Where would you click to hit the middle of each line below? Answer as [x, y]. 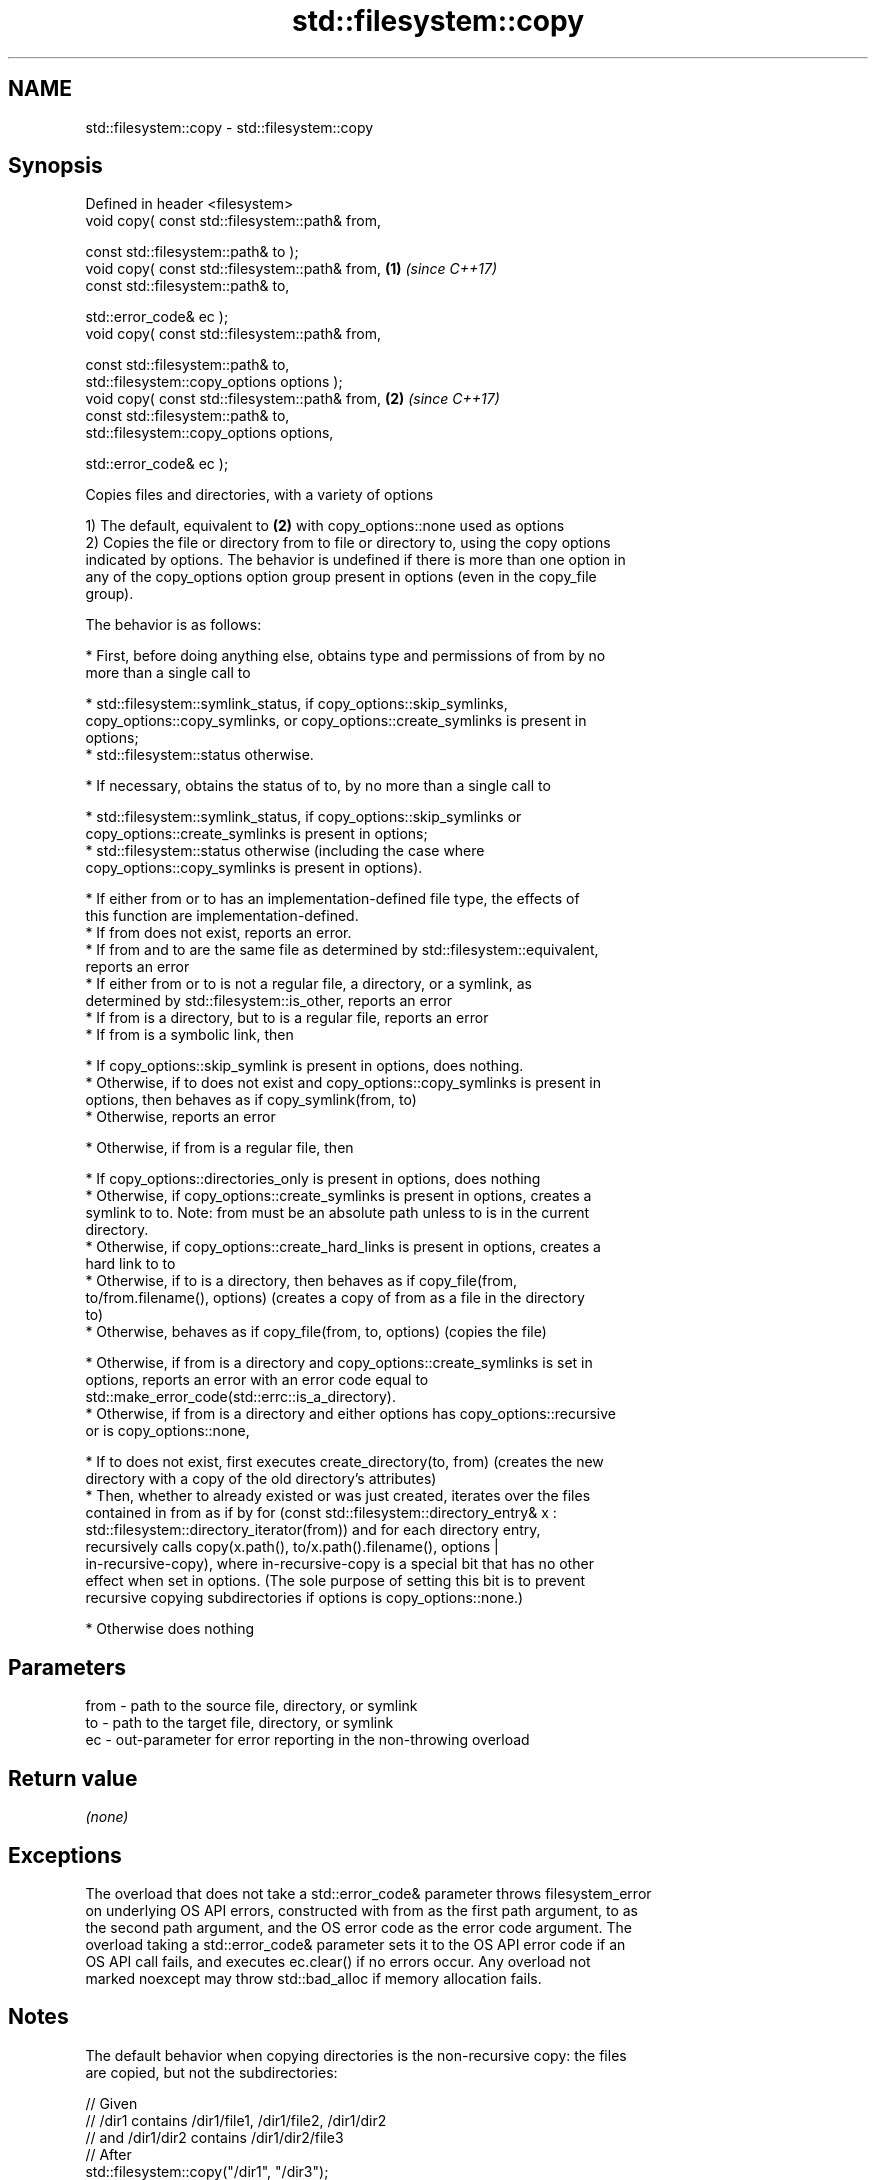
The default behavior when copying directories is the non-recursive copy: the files [356, 2055]
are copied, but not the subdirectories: [211, 2072]
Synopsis [55, 166]
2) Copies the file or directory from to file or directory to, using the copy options [348, 543]
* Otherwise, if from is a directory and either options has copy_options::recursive [350, 1414]
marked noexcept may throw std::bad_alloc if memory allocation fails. [313, 1978]
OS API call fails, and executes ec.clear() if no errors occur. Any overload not [338, 1961]
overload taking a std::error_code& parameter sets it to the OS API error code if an [355, 1944]
